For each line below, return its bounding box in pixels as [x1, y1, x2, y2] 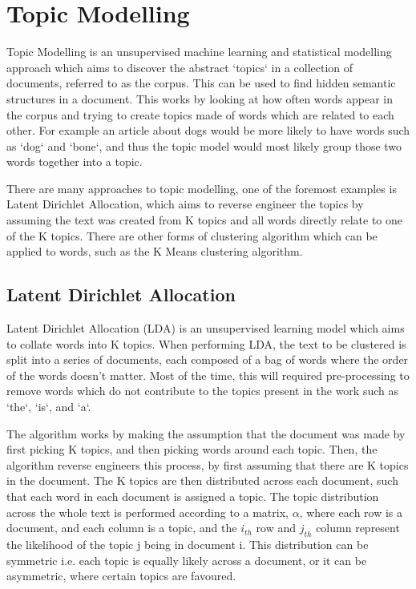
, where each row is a [299, 503, 403, 520]
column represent [316, 519, 400, 536]
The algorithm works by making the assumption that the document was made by [6, 425, 406, 442]
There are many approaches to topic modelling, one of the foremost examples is [6, 180, 397, 196]
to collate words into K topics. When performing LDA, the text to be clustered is [6, 335, 406, 352]
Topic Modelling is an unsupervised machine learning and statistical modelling [6, 43, 392, 60]
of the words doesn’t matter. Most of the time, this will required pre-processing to [6, 366, 410, 383]
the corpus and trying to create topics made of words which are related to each [6, 106, 394, 123]
